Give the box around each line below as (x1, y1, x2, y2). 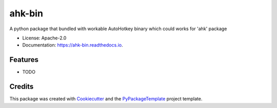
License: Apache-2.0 (22, 35, 67, 41)
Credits (9, 82, 34, 91)
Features (9, 55, 38, 64)
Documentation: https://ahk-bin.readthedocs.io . (22, 42, 123, 48)
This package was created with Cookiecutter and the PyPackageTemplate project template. (9, 96, 203, 102)
